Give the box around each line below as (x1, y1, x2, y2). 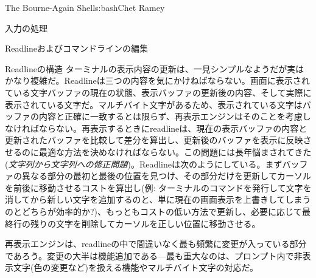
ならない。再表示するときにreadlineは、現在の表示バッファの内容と (38, 121, 307, 134)
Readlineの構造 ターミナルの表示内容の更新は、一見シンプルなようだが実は (5, 62, 304, 75)
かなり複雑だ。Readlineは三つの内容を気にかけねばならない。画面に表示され (5, 74, 310, 87)
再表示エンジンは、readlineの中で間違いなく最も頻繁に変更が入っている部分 (5, 237, 307, 250)
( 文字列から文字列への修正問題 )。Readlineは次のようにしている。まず (5, 157, 283, 170)
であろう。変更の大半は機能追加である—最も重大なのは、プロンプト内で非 (5, 249, 303, 262)
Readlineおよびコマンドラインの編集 (5, 42, 149, 55)
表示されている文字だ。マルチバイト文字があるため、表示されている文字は (5, 98, 303, 110)
